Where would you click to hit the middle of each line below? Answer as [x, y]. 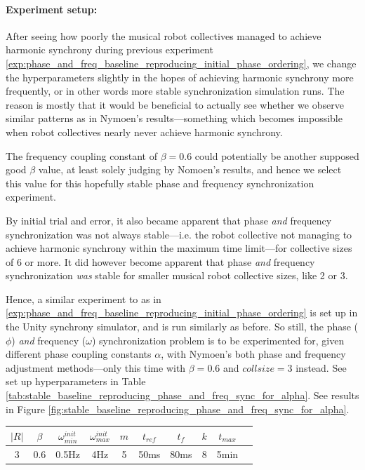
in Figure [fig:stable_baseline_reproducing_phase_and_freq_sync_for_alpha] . [178, 409]
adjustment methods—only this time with [96, 367]
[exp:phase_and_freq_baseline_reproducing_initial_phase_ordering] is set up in [182, 313]
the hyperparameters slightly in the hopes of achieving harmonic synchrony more [180, 77]
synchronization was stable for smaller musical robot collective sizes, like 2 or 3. [177, 275]
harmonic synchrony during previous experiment [109, 49]
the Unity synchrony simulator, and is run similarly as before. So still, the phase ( [182, 327]
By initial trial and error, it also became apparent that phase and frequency [169, 220]
